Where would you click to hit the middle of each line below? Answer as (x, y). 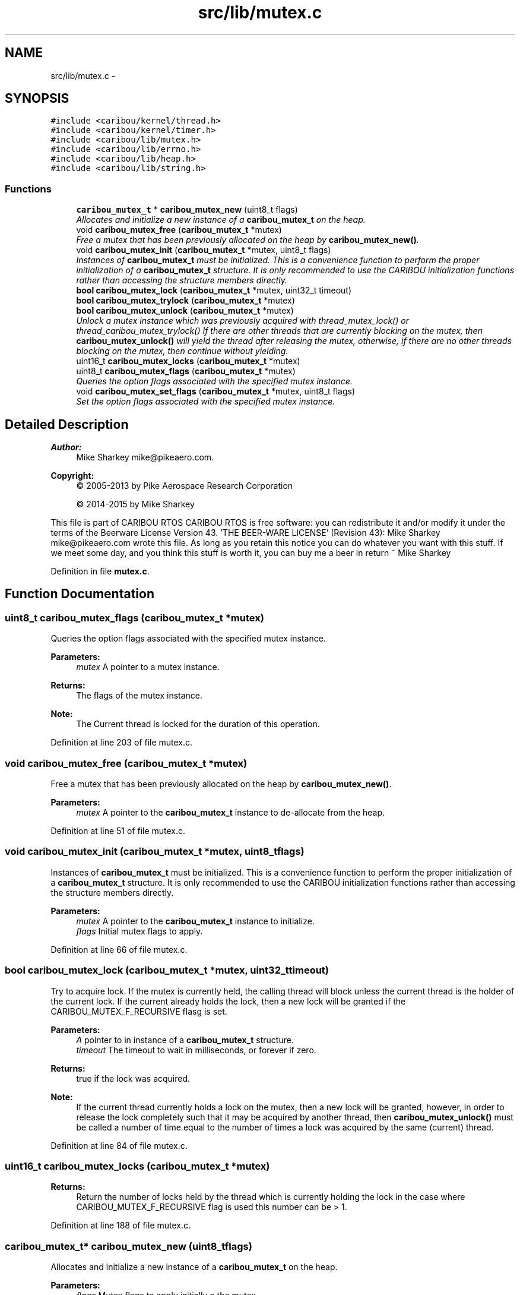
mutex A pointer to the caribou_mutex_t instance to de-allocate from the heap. (231, 812)
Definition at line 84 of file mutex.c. (119, 1145)
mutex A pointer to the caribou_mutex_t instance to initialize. (195, 921)
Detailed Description (67, 424)
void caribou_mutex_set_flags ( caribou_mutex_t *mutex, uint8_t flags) (215, 391)
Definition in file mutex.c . (100, 571)
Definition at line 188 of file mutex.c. (121, 1225)
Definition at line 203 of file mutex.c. (122, 743)
